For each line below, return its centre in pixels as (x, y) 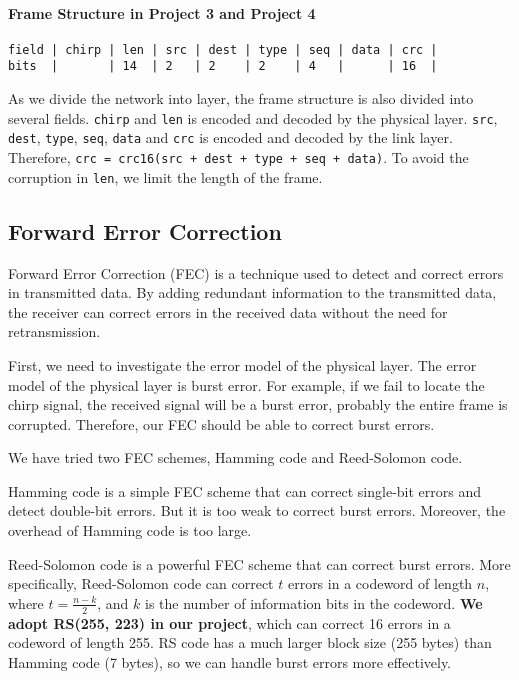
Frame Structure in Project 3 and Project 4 (162, 12)
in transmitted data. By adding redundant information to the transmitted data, (252, 292)
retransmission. (54, 331)
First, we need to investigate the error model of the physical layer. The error (242, 364)
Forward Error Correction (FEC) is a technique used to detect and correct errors (256, 272)
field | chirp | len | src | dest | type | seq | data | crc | (223, 49)
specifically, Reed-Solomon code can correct (141, 583)
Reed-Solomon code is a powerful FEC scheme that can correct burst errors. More (259, 563)
